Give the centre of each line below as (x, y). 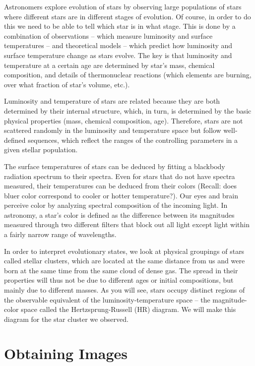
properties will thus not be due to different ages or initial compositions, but (119, 280)
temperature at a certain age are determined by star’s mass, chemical (109, 65)
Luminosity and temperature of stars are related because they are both (112, 101)
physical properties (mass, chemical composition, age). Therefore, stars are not (124, 120)
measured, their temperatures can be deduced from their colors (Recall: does (120, 186)
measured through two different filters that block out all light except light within (127, 224)
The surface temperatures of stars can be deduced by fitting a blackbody (115, 166)
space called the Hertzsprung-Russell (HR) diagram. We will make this (128, 309)
